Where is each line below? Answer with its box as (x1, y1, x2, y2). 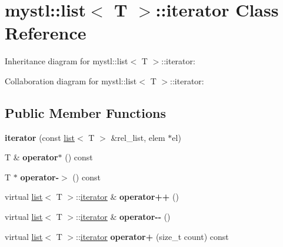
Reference (5, 21, 86, 45)
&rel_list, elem (111, 131, 165, 143)
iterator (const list (5, 131, 75, 143)
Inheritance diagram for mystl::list (5, 55, 128, 67)
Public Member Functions (5, 103, 166, 121)
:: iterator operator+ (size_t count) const (76, 230, 229, 242)
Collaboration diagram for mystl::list (5, 74, 137, 87)
